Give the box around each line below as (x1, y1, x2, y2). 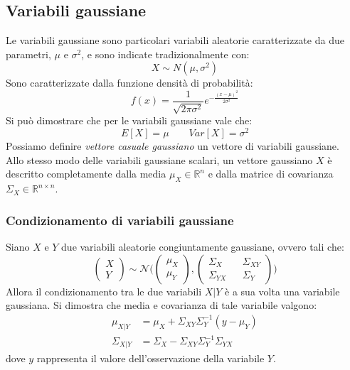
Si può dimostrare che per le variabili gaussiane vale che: (6, 113, 253, 128)
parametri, (6, 46, 51, 61)
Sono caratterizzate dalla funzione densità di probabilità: (6, 75, 253, 90)
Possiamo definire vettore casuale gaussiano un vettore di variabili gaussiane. (6, 138, 339, 153)
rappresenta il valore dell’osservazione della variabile (36, 350, 265, 365)
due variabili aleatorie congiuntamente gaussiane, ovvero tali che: (61, 239, 344, 254)
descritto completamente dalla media (6, 166, 166, 181)
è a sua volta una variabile (225, 283, 340, 298)
